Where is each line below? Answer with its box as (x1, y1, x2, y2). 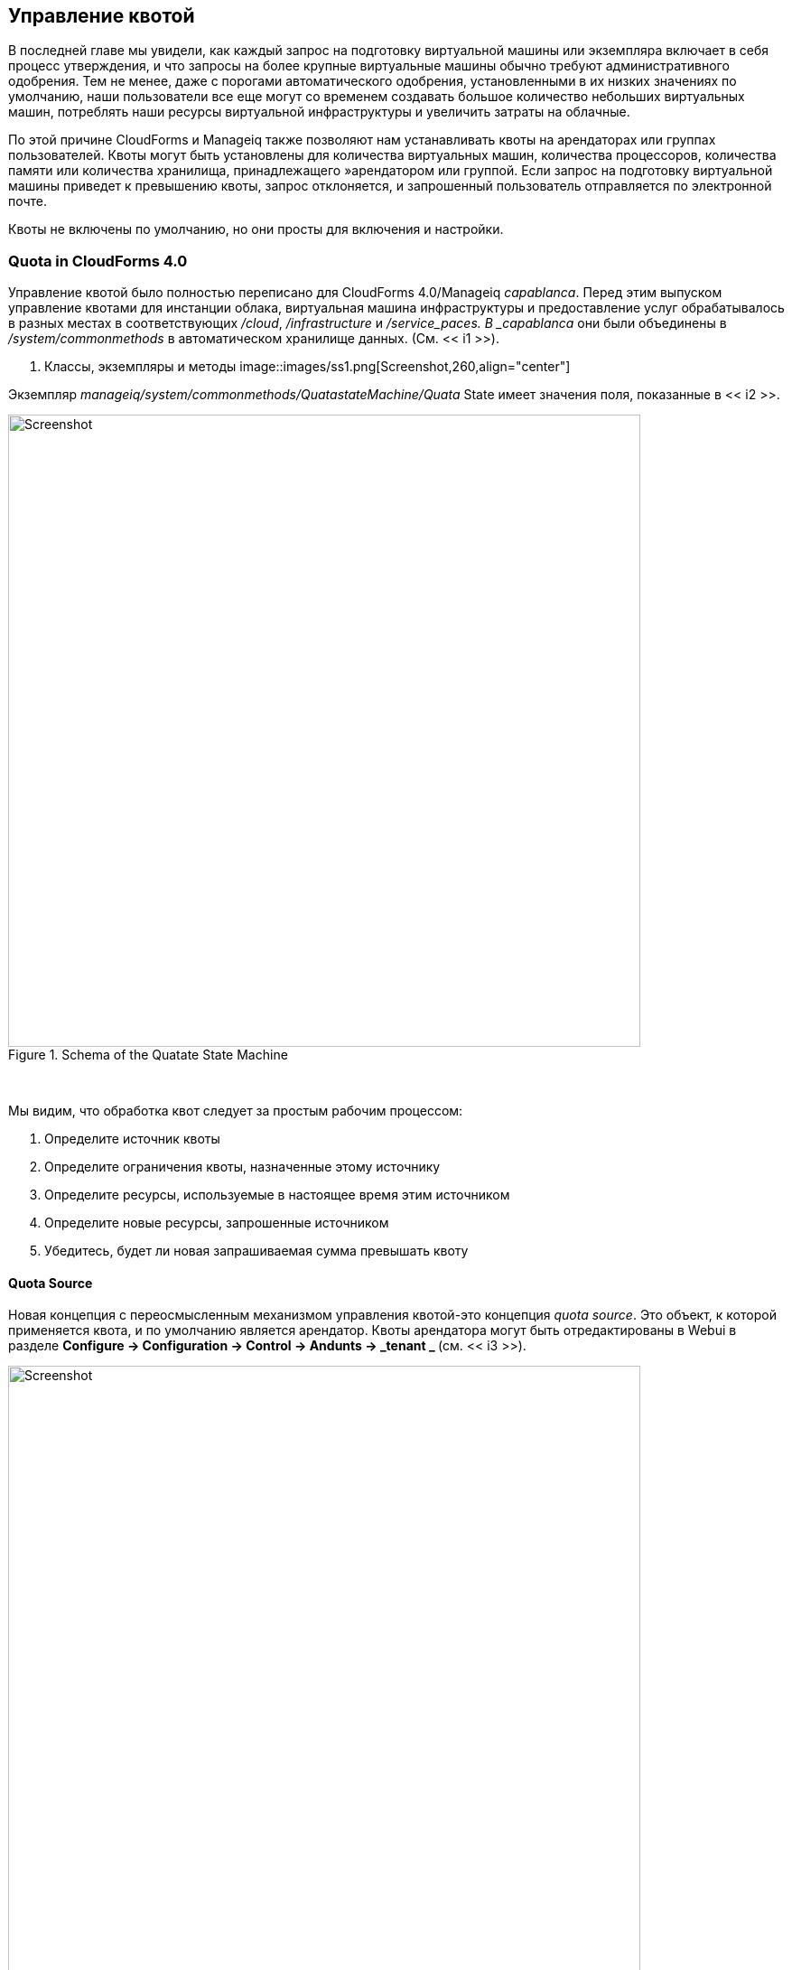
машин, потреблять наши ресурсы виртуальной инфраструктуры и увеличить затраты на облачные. (8, 104, 630, 120)
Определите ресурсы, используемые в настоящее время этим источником (44, 1187, 510, 1203)
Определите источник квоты (44, 1131, 220, 1147)
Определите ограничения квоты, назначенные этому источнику (44, 1159, 441, 1175)
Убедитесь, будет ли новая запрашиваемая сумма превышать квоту (44, 1243, 469, 1259)
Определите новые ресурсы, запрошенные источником (44, 1215, 389, 1231)
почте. (8, 193, 48, 210)
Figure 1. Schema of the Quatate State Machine (8, 1047, 288, 1063)
